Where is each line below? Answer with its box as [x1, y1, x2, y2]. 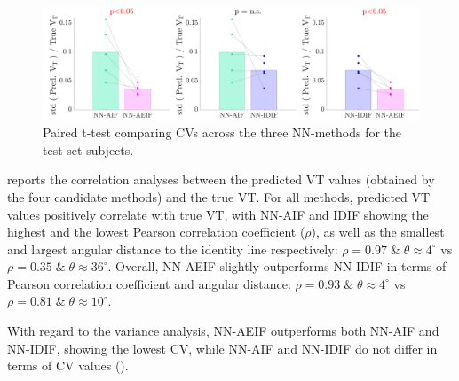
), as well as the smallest [311, 222, 445, 241]
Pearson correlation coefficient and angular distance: [7, 274, 291, 292]
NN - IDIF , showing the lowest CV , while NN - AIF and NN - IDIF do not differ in [7, 338, 438, 357]
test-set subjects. [43, 140, 134, 159]
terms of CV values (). [7, 356, 129, 375]
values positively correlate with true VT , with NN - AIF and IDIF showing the [7, 205, 429, 223]
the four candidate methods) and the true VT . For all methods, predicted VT [7, 187, 431, 206]
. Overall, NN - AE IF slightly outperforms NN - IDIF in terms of [107, 257, 447, 276]
